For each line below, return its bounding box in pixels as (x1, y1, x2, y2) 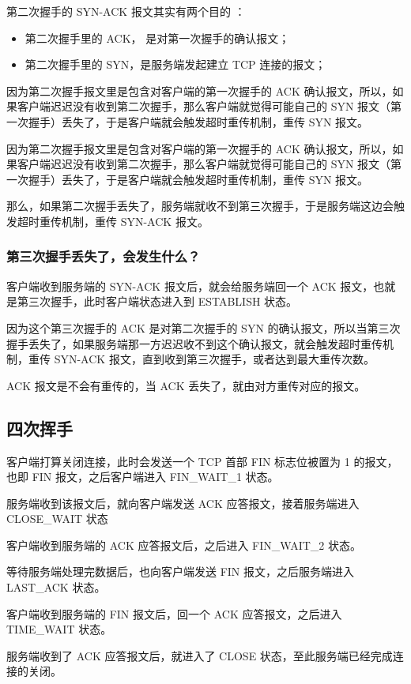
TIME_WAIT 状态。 (6, 621, 112, 637)
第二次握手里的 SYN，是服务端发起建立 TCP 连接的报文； (25, 56, 326, 73)
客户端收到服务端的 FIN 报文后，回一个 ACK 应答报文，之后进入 (6, 605, 342, 622)
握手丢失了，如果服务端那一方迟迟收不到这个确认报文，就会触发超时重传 (6, 335, 383, 351)
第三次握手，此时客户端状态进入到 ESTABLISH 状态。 (17, 293, 298, 310)
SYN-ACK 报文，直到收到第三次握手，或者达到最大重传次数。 (54, 351, 375, 367)
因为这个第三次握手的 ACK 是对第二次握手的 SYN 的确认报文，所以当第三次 (6, 319, 401, 336)
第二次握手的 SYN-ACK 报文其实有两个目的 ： (6, 3, 246, 19)
